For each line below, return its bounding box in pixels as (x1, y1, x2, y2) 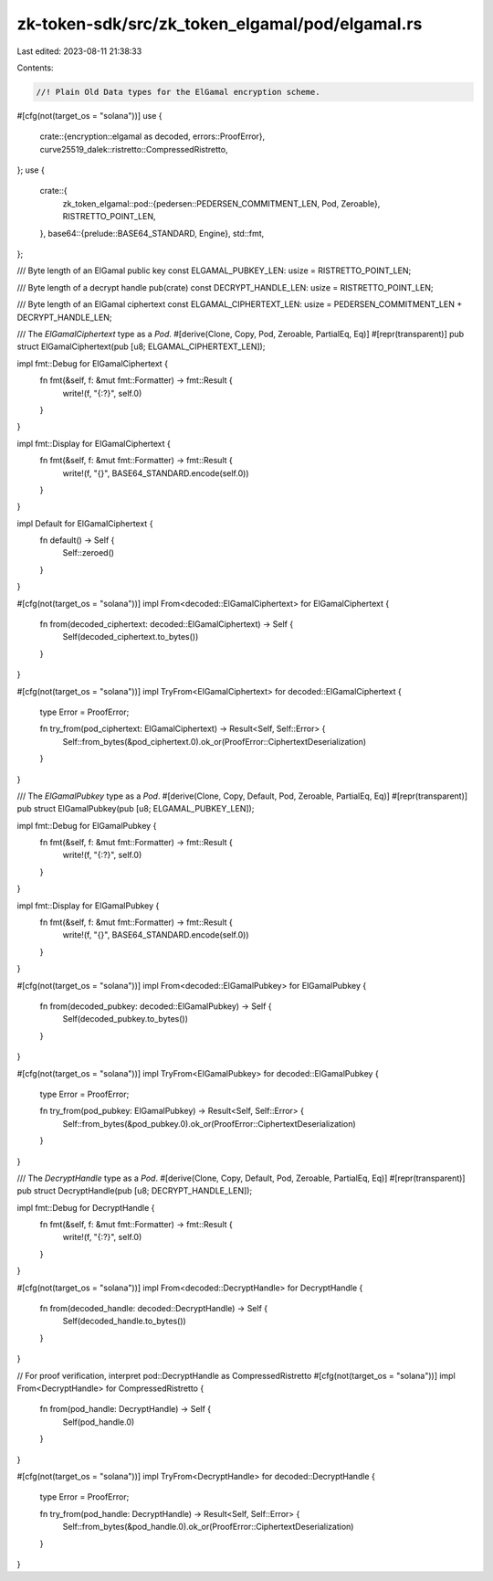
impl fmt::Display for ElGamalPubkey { (16, 900, 160, 911)
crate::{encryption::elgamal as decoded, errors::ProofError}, (39, 131, 266, 142)
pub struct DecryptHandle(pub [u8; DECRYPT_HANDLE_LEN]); (16, 1185, 253, 1196)
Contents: (16, 62, 54, 73)
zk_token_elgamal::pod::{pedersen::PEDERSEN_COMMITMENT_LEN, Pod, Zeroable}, (62, 197, 381, 209)
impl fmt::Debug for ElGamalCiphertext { (16, 357, 169, 369)
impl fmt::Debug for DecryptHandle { (16, 1202, 155, 1213)
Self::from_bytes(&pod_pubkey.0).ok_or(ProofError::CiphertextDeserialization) (62, 1118, 356, 1129)
